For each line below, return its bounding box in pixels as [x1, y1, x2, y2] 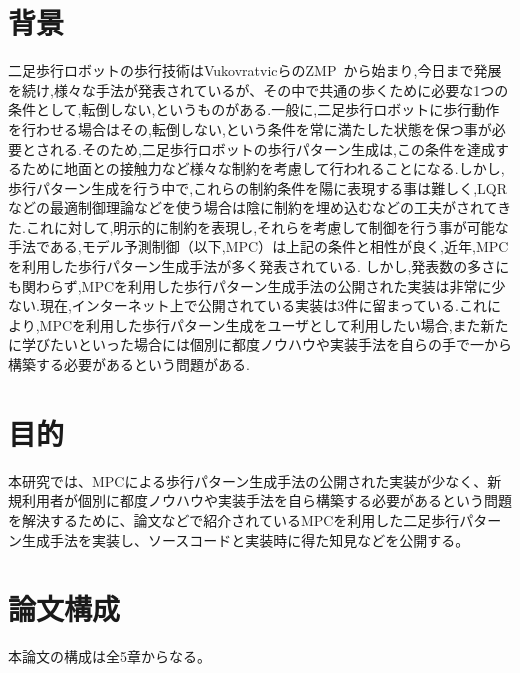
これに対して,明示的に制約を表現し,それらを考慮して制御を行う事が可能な [25, 216, 509, 237]
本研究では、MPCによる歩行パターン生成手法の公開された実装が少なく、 [8, 470, 488, 491]
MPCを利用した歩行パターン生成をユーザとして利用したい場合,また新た [39, 314, 509, 335]
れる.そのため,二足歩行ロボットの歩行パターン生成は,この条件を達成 [49, 138, 495, 159]
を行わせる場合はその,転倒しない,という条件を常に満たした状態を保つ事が [8, 118, 492, 139]
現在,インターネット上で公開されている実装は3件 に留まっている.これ [39, 295, 488, 316]
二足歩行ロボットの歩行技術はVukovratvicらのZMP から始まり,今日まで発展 [8, 60, 502, 81]
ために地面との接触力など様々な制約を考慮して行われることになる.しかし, [21, 158, 505, 179]
